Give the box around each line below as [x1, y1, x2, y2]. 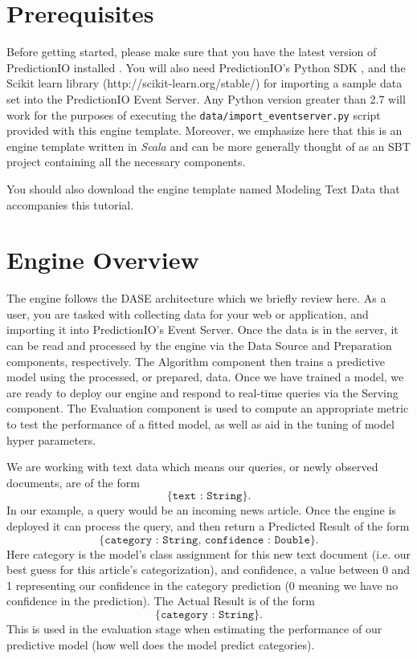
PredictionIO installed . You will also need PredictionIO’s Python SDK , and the [6, 59, 406, 75]
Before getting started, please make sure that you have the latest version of [6, 43, 377, 60]
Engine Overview [6, 243, 199, 276]
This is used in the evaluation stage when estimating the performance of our [6, 620, 382, 637]
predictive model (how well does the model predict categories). [6, 636, 315, 653]
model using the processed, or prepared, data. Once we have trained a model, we [6, 368, 404, 385]
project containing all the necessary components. [6, 153, 246, 170]
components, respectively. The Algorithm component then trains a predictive [6, 352, 385, 369]
